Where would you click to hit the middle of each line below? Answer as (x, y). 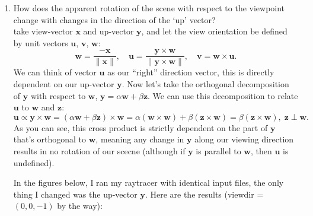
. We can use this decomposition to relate (223, 95)
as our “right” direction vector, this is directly (191, 72)
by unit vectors (41, 42)
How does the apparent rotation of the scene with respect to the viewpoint (149, 8)
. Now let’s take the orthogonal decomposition (205, 84)
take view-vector (43, 31)
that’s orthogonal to (50, 139)
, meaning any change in (140, 139)
